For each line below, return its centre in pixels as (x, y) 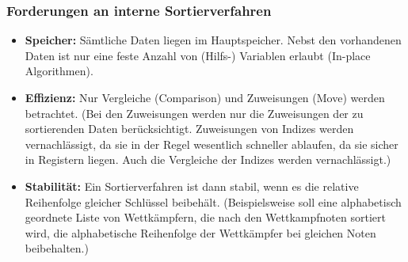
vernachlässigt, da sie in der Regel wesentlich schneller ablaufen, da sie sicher (212, 144)
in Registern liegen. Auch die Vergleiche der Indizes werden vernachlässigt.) (208, 159)
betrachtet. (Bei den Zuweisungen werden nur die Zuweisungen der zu (194, 113)
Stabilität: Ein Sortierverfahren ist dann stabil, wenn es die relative (192, 186)
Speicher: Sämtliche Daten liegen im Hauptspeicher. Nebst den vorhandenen (213, 40)
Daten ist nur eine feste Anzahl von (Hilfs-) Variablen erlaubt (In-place (198, 55)
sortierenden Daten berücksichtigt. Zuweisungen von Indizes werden (189, 129)
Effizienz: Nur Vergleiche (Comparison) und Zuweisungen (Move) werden (205, 97)
